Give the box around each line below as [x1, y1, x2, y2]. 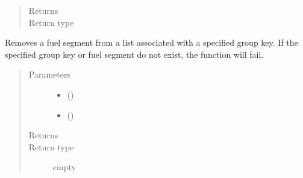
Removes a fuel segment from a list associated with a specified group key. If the [5, 36, 298, 49]
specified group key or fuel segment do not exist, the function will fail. [5, 48, 264, 60]
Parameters [28, 68, 70, 81]
